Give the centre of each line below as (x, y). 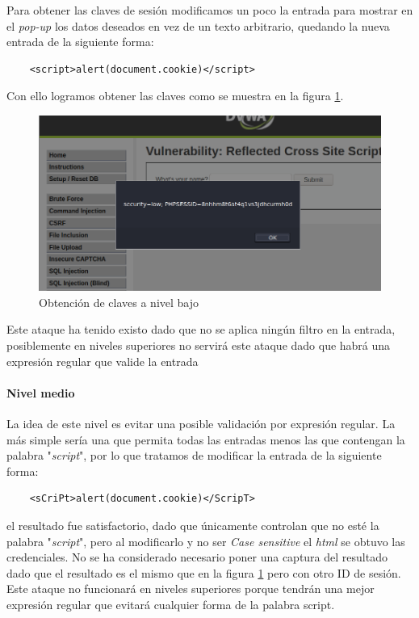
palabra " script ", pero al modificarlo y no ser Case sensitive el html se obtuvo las (206, 541)
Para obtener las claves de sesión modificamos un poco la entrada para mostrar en (210, 10)
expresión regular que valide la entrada (103, 361)
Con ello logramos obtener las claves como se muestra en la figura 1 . (175, 96)
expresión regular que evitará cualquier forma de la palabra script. (171, 604)
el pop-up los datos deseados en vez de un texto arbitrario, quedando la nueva (198, 25)
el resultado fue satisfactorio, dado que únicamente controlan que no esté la (193, 526)
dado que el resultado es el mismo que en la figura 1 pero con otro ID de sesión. (204, 572)
